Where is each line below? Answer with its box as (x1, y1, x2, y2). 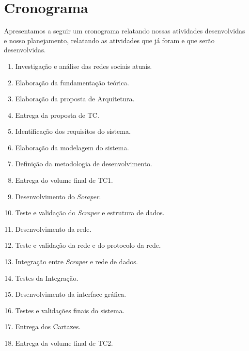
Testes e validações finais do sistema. (15, 305, 124, 315)
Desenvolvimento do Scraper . (15, 191, 101, 201)
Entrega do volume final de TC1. (15, 175, 113, 185)
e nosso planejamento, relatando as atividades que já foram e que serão (4, 35, 215, 45)
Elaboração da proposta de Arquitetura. (15, 94, 135, 104)
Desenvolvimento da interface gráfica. (15, 289, 126, 299)
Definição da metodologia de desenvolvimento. (15, 159, 153, 169)
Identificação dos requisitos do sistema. (15, 126, 131, 136)
